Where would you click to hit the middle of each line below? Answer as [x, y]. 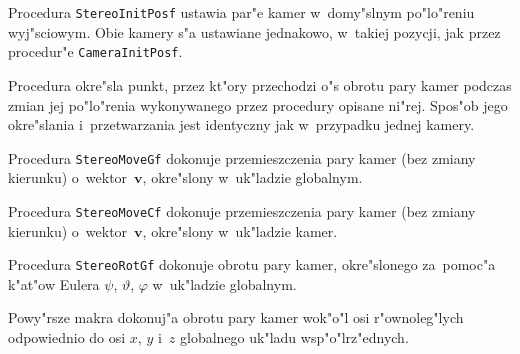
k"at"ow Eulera [54, 283]
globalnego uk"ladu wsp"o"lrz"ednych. [294, 337]
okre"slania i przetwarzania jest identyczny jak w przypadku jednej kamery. [241, 124]
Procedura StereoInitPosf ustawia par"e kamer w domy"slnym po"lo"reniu [241, 12]
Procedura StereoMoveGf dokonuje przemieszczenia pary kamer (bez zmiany [242, 157]
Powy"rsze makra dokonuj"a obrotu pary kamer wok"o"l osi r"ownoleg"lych [236, 317]
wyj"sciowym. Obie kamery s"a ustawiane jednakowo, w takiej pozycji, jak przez [254, 31]
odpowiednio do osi [67, 337]
